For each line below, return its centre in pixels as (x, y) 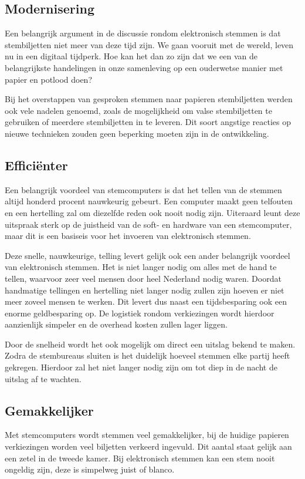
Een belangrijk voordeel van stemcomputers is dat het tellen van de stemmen (143, 189)
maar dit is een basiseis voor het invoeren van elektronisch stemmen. (128, 236)
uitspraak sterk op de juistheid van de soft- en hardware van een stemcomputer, (148, 224)
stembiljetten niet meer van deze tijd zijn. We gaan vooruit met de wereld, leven (149, 44)
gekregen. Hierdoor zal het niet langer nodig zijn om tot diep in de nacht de (141, 367)
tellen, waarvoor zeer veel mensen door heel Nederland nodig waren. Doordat (143, 278)
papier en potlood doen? (49, 79)
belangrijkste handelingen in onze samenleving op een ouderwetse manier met (144, 67)
